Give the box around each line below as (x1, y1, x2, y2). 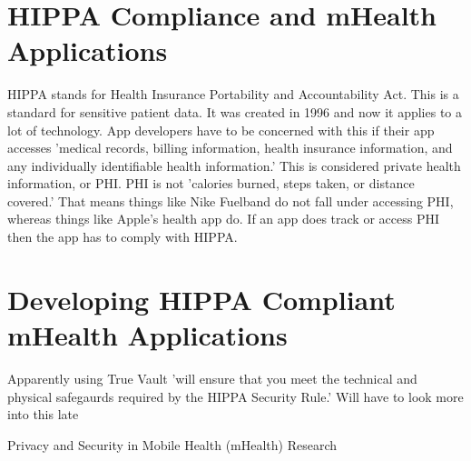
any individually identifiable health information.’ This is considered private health (7, 155, 461, 175)
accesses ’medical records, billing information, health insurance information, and (7, 138, 453, 157)
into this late (7, 405, 79, 424)
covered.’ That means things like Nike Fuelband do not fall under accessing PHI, (7, 191, 454, 210)
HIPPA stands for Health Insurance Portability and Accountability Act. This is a (7, 85, 459, 104)
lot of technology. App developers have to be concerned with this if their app (7, 120, 435, 139)
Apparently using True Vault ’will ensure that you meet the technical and (7, 368, 417, 387)
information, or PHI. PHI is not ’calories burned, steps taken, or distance (7, 174, 415, 193)
